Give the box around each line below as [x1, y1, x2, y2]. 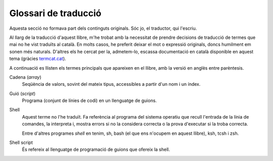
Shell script [9, 139, 33, 146]
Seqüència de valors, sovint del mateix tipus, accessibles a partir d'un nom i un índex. [22, 81, 201, 87]
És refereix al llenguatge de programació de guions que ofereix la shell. [22, 146, 170, 152]
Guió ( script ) [9, 90, 36, 96]
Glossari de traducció [9, 8, 102, 19]
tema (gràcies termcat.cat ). [9, 56, 66, 62]
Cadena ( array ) [9, 74, 41, 80]
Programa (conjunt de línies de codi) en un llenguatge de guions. [22, 97, 157, 103]
